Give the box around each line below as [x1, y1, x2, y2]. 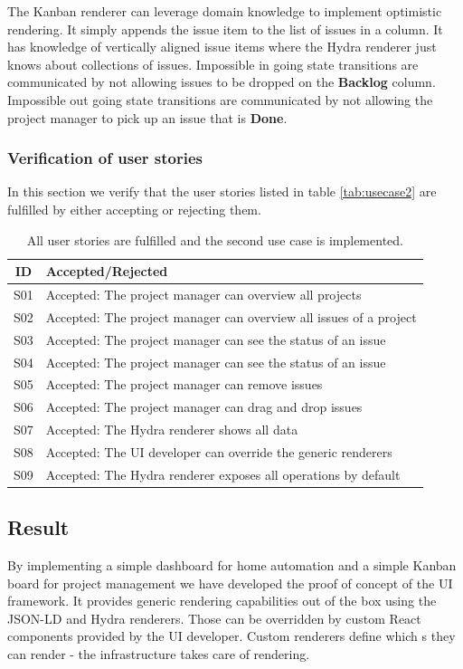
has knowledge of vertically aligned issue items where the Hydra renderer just [7, 37, 437, 56]
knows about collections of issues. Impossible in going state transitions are [7, 54, 419, 73]
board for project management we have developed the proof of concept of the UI [7, 573, 453, 592]
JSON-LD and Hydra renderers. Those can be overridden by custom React [7, 608, 421, 627]
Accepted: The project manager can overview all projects [45, 285, 362, 303]
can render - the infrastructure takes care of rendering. [7, 645, 310, 664]
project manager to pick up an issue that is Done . [7, 108, 288, 127]
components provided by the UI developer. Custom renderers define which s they [7, 626, 456, 645]
